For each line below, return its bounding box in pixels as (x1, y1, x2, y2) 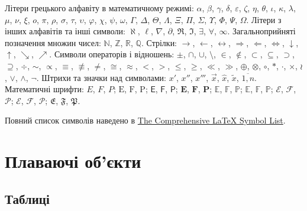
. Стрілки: (141, 36, 177, 48)
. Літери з (246, 13, 282, 25)
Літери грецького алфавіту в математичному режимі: (5, 2, 194, 14)
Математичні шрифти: (5, 83, 84, 95)
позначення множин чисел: (5, 36, 101, 48)
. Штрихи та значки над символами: (36, 71, 166, 83)
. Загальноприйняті (227, 25, 296, 37)
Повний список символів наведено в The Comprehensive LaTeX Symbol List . (5, 114, 286, 126)
